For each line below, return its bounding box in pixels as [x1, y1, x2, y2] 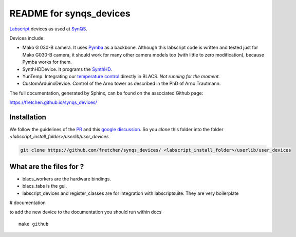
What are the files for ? [9, 162, 84, 171]
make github [18, 221, 49, 227]
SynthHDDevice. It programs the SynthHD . [22, 66, 113, 72]
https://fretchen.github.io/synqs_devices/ [9, 99, 97, 105]
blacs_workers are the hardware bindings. [22, 175, 112, 182]
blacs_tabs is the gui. [22, 183, 67, 189]
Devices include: [9, 35, 45, 41]
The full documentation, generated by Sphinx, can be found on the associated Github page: [9, 90, 203, 96]
